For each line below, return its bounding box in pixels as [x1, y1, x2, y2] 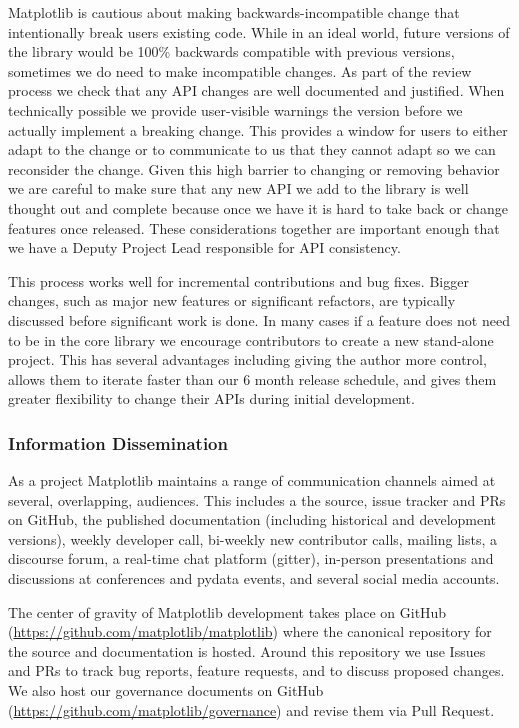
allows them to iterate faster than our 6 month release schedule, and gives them [8, 368, 497, 389]
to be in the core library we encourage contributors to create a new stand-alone [8, 329, 494, 350]
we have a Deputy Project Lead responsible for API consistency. [8, 237, 401, 258]
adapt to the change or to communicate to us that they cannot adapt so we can [8, 139, 496, 160]
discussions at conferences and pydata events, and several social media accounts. [8, 568, 500, 589]
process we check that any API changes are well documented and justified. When [8, 80, 505, 101]
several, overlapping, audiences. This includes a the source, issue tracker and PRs [8, 489, 506, 510]
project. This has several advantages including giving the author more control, [8, 349, 487, 370]
